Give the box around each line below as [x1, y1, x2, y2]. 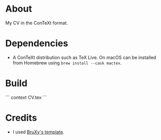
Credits [5, 112, 37, 123]
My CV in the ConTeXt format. [5, 20, 68, 26]
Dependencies [5, 38, 68, 49]
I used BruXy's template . [12, 129, 65, 135]
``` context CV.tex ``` [5, 94, 47, 100]
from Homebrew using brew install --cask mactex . [12, 59, 122, 66]
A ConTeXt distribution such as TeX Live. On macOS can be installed [12, 54, 156, 60]
